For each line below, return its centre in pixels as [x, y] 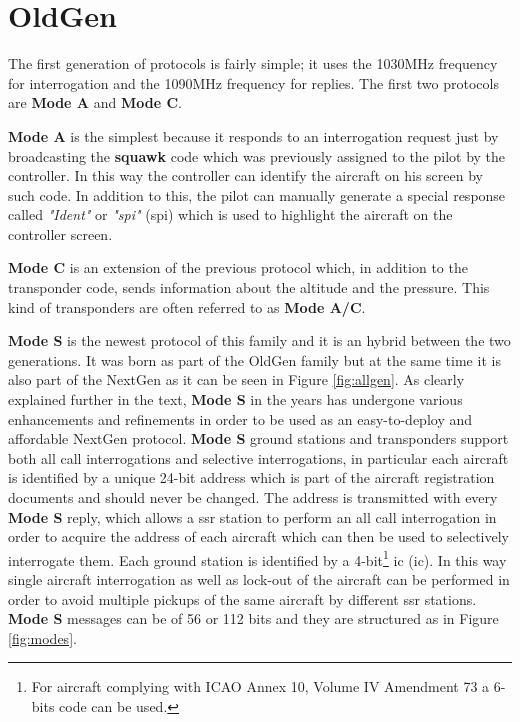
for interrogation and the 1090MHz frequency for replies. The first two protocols [253, 82]
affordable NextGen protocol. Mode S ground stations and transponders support [258, 438]
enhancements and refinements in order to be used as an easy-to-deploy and [240, 418]
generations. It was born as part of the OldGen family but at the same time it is [254, 359]
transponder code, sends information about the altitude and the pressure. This [249, 287]
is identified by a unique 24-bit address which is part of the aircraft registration [251, 477]
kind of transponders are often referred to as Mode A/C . [187, 306]
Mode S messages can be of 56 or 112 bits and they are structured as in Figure [253, 618]
